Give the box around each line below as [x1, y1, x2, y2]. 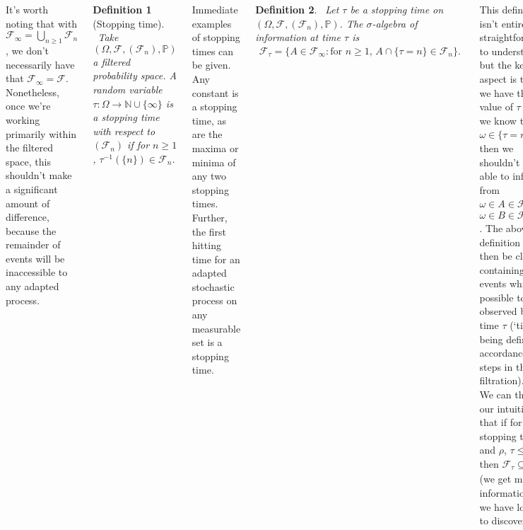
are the [192, 127, 223, 142]
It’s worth [6, 2, 49, 16]
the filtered [6, 140, 53, 155]
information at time [255, 30, 341, 45]
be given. [192, 57, 231, 72]
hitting [192, 238, 221, 253]
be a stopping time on [350, 2, 444, 16]
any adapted [6, 279, 59, 294]
